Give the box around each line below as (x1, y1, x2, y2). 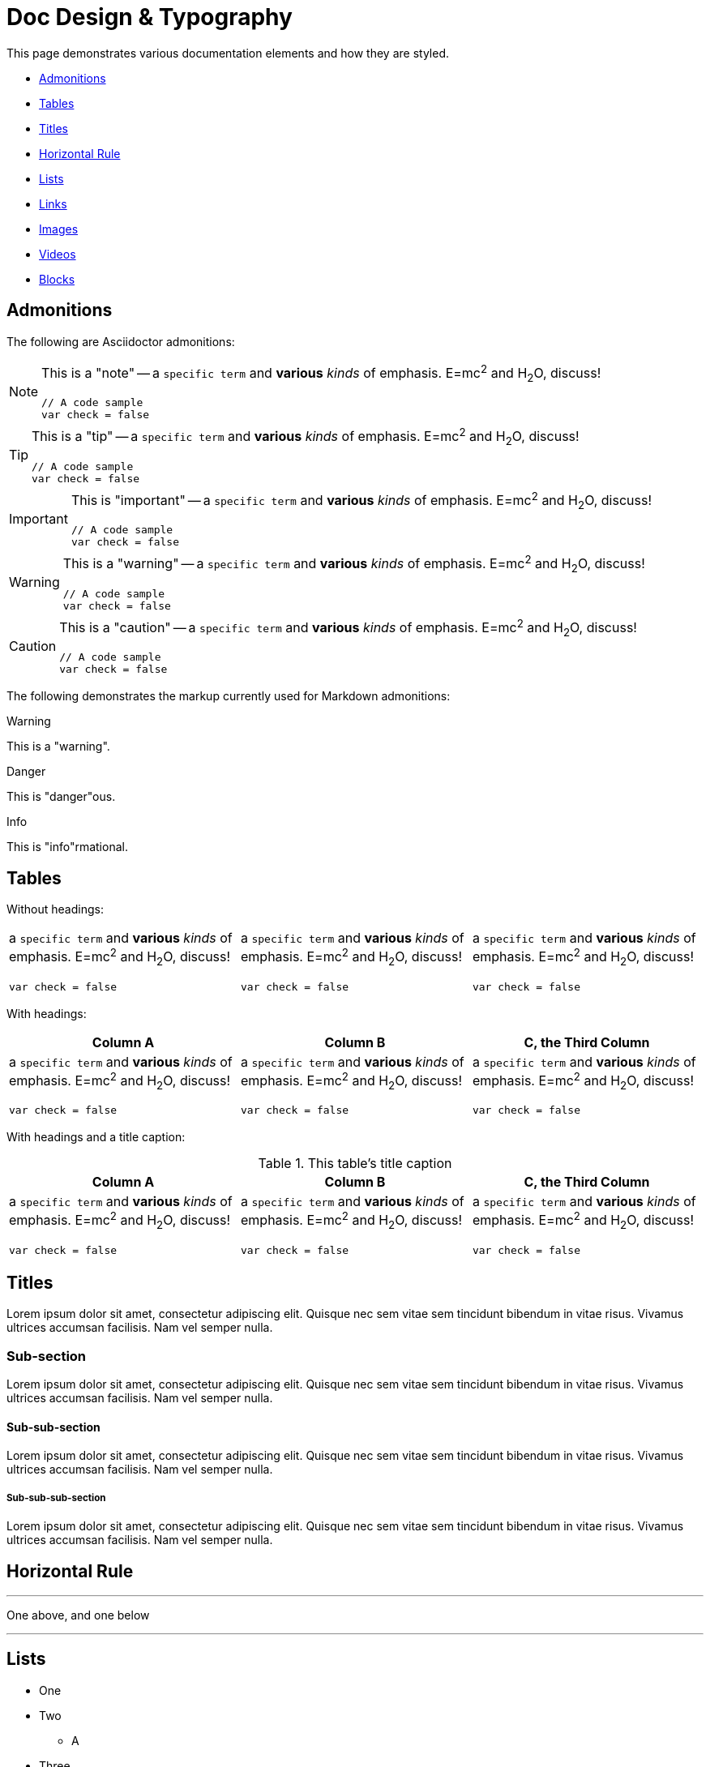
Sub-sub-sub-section (6, 1491, 106, 1504)
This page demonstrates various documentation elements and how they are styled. (6, 45, 449, 60)
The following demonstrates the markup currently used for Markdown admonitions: (6, 689, 451, 704)
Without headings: (6, 902, 104, 917)
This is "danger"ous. (6, 789, 116, 804)
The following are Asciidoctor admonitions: (6, 334, 235, 349)
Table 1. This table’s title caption (258, 1155, 452, 1172)
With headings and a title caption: (6, 1130, 186, 1144)
